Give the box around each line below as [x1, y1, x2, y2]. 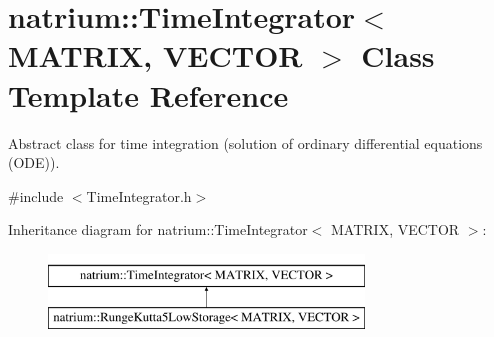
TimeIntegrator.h [86, 185, 192, 206]
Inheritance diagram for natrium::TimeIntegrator [8, 219, 308, 240]
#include [8, 185, 64, 206]
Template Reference [8, 74, 289, 115]
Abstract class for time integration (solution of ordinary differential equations [8, 132, 483, 153]
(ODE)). [8, 152, 60, 173]
